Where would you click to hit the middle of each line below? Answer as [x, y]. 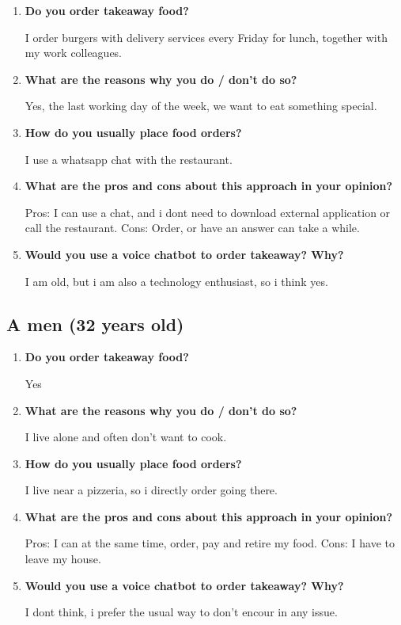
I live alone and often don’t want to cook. [126, 437]
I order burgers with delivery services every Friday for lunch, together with [206, 37]
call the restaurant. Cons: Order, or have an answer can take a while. [192, 228]
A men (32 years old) [95, 324]
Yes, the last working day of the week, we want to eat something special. [201, 106]
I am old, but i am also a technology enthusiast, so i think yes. [176, 281]
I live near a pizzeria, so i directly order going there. [151, 490]
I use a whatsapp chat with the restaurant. [129, 159]
